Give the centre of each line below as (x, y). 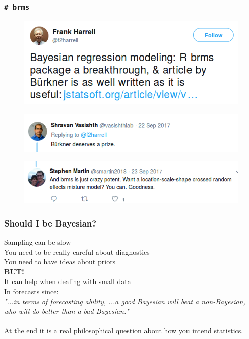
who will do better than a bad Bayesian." (67, 311)
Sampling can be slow (38, 241)
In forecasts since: (32, 291)
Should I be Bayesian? (50, 223)
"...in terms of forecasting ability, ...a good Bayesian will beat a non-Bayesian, (125, 301)
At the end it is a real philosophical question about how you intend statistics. (124, 331)
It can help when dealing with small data (68, 281)
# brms (17, 7)
